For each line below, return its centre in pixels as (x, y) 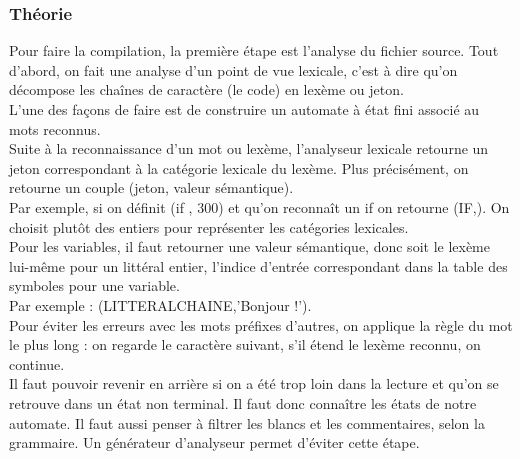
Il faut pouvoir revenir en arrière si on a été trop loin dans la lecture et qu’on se (254, 383)
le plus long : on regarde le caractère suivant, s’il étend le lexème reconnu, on (245, 344)
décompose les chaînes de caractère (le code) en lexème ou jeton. (206, 89)
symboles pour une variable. (94, 285)
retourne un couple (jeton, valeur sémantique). (151, 187)
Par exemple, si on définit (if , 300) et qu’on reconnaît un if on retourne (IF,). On (259, 206)
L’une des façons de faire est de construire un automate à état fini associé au (244, 109)
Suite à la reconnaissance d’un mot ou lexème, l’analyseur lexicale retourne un (249, 148)
